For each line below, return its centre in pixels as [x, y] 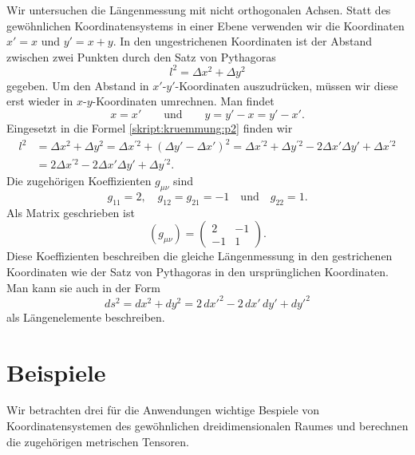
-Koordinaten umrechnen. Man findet [183, 101]
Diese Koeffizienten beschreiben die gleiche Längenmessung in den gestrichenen [200, 256]
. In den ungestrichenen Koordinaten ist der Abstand [242, 41]
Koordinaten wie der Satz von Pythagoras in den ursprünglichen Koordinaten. [198, 272]
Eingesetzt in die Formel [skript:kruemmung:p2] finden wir [150, 128]
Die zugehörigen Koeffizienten [79, 181]
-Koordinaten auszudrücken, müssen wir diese [287, 85]
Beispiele [56, 372]
